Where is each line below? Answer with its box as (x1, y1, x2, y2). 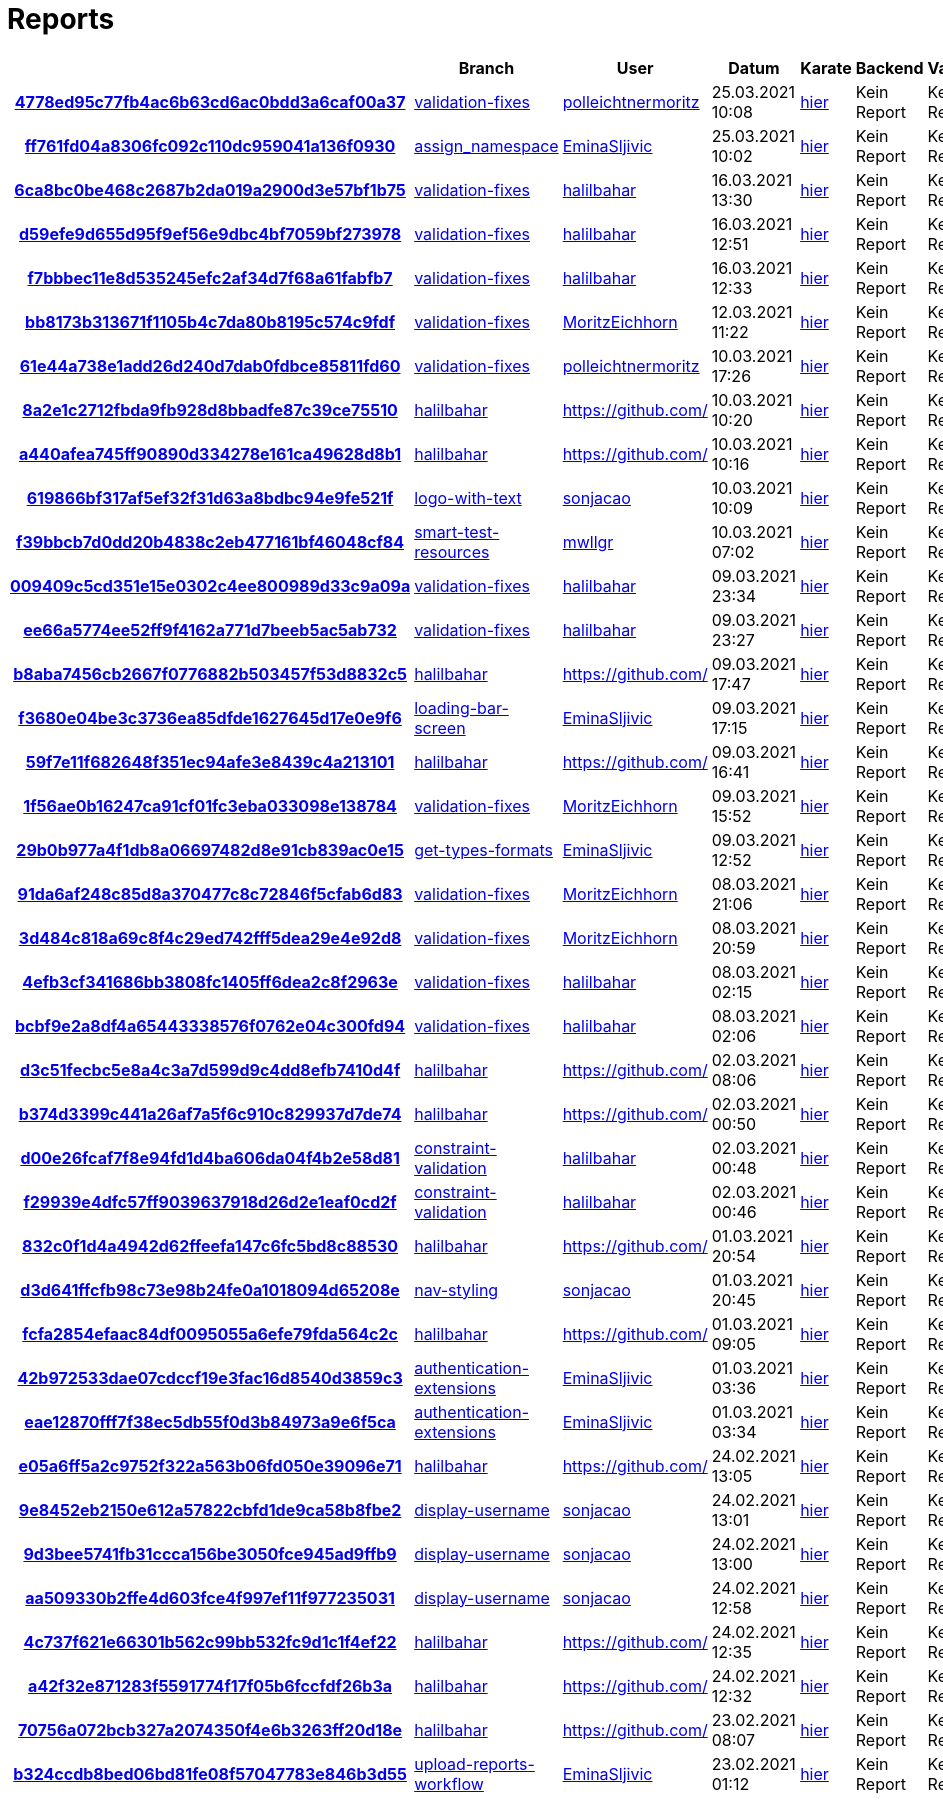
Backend (855, 57, 924, 78)
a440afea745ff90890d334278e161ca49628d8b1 (18, 443, 402, 464)
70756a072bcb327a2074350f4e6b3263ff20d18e (18, 1719, 403, 1740)
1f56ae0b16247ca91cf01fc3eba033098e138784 (23, 795, 397, 816)
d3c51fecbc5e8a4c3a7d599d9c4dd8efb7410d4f (19, 1059, 401, 1080)
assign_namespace (414, 135, 559, 156)
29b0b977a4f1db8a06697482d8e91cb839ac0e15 (16, 839, 404, 860)
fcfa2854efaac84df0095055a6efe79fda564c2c (22, 1323, 398, 1344)
